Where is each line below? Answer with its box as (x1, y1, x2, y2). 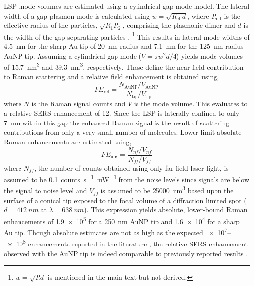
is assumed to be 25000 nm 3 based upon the (100, 184, 234, 196)
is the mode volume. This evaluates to (134, 98, 248, 108)
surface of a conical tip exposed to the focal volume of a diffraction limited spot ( (4, 195, 247, 205)
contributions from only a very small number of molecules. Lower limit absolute (4, 127, 242, 137)
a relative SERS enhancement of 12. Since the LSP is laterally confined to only (4, 108, 240, 118)
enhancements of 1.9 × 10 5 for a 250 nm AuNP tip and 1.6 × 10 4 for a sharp (4, 214, 240, 226)
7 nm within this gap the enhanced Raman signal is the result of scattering (4, 117, 230, 127)
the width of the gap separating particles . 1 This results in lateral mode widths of (4, 30, 250, 41)
